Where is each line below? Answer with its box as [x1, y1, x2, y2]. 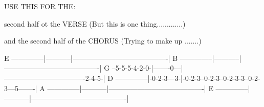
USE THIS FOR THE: [4, 1, 76, 11]
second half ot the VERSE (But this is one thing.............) [4, 18, 186, 29]
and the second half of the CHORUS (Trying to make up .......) [4, 35, 202, 46]
